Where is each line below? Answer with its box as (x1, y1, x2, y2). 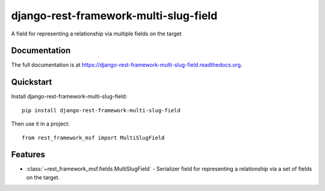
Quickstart (11, 77, 52, 87)
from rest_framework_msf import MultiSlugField (22, 134, 165, 141)
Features (11, 150, 45, 160)
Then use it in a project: (11, 120, 70, 127)
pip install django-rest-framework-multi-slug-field (22, 107, 181, 114)
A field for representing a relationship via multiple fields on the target (11, 30, 182, 37)
